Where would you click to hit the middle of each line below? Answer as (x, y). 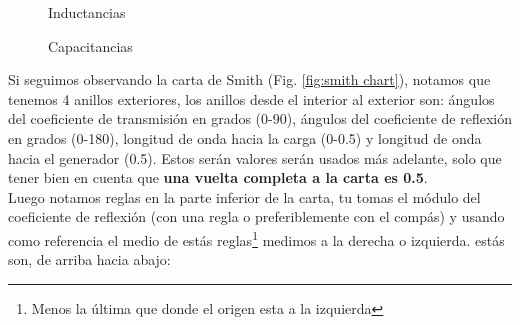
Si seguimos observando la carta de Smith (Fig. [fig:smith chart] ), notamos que (249, 79)
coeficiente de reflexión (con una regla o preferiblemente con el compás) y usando (256, 216)
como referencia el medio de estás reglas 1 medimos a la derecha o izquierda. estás (256, 238)
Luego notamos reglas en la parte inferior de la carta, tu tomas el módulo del (244, 196)
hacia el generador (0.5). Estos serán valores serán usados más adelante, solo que (255, 157)
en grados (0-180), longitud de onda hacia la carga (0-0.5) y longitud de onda (245, 137)
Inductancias (87, 12)
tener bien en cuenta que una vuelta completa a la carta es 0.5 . (218, 177)
